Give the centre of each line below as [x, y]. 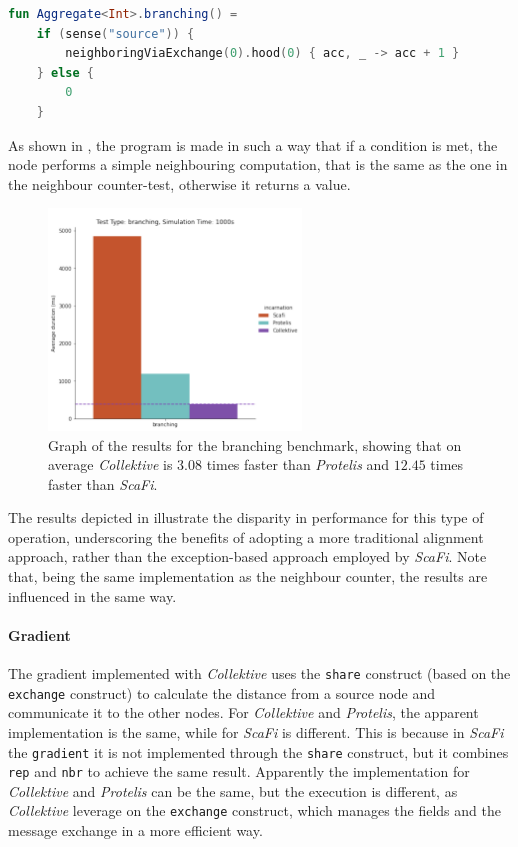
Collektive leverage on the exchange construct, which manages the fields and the [254, 810]
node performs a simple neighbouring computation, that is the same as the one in [258, 164]
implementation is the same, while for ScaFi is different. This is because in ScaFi [256, 731]
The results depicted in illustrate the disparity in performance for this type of [246, 517]
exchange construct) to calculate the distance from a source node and [222, 692]
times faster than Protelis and [298, 464]
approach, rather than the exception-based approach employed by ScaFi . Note [247, 556]
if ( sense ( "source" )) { [115, 33]
